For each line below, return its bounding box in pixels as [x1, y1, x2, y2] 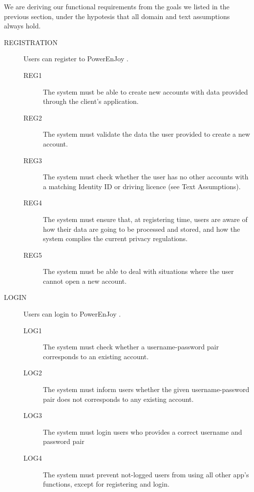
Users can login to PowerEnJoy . [23, 309, 121, 319]
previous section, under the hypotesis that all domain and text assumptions [4, 11, 230, 21]
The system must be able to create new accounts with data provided [43, 86, 248, 97]
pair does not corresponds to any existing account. [43, 394, 194, 404]
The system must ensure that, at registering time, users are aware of [43, 214, 248, 224]
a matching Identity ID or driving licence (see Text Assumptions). [43, 181, 241, 191]
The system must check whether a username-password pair [43, 342, 219, 352]
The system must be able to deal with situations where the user [43, 266, 234, 276]
